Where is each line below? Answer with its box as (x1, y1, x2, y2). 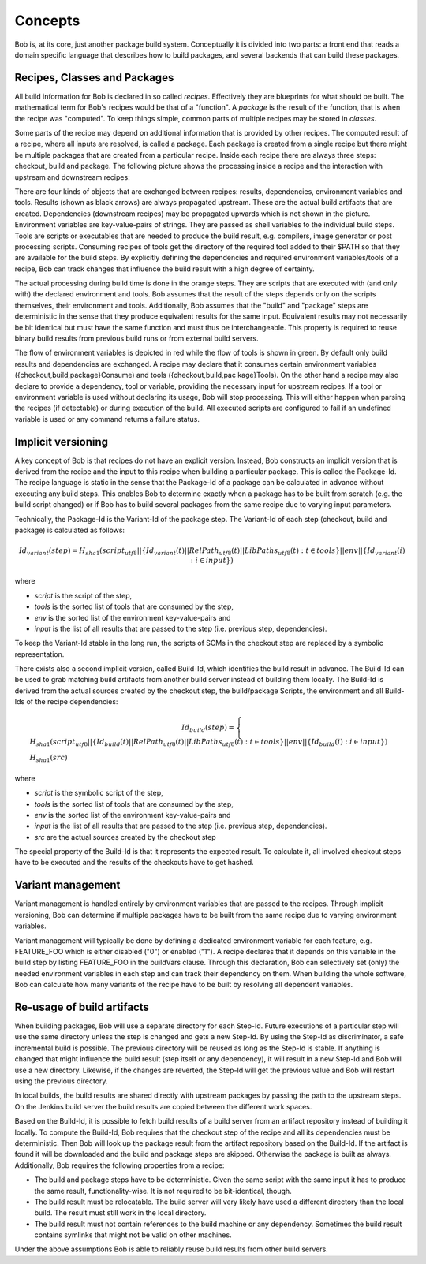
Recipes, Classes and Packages (14, 71, 174, 84)
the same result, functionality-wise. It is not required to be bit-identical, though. (34, 1186, 292, 1195)
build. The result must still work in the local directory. (34, 1208, 207, 1217)
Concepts (14, 12, 80, 29)
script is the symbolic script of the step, (34, 789, 163, 798)
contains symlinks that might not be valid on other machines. (34, 1230, 232, 1240)
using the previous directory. (14, 1076, 108, 1086)
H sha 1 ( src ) (29, 753, 68, 764)
